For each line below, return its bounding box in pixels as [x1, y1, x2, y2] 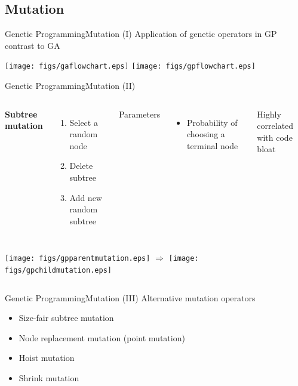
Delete [69, 159, 93, 172]
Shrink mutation [19, 372, 79, 384]
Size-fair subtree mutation [19, 311, 114, 324]
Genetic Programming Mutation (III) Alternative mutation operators [5, 291, 256, 304]
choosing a [186, 128, 225, 140]
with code [257, 131, 293, 143]
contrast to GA [5, 39, 60, 51]
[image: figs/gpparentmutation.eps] [5, 254, 150, 263]
